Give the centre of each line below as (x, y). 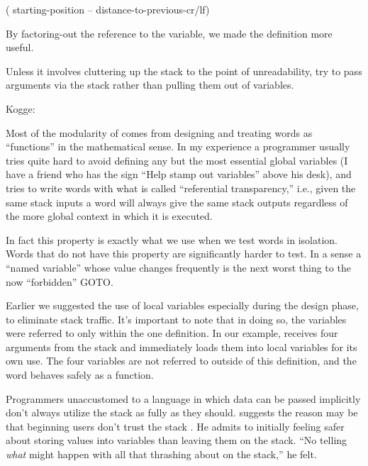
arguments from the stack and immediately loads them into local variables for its (182, 346)
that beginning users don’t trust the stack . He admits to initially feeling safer (175, 426)
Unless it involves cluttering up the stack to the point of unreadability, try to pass (184, 71)
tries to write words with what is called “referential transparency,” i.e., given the (181, 188)
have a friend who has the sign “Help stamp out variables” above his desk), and (179, 174)
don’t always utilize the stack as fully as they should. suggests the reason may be (182, 412)
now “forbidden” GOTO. (60, 281)
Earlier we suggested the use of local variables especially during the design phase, (182, 305)
